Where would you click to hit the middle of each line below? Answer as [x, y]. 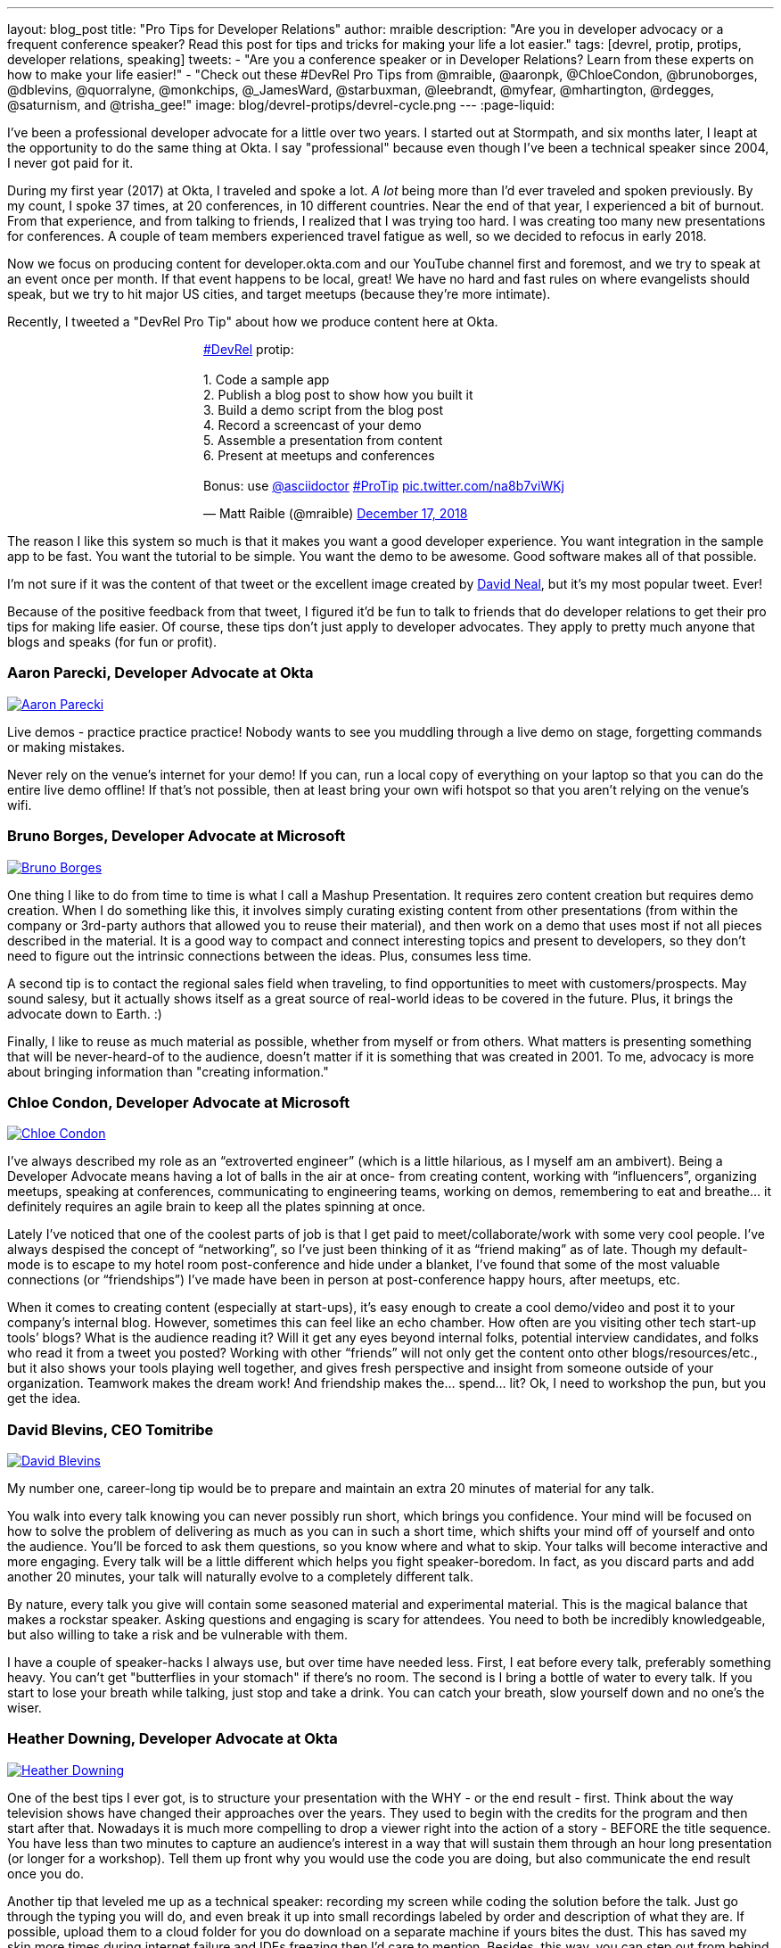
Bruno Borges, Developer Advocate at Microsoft [177, 836]
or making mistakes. [66, 747]
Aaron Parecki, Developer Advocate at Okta [160, 673]
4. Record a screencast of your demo [312, 425]
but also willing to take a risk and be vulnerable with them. [177, 1634]
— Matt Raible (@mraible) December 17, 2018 [336, 513]
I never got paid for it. [70, 163]
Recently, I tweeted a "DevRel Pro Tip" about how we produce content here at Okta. [253, 322]
